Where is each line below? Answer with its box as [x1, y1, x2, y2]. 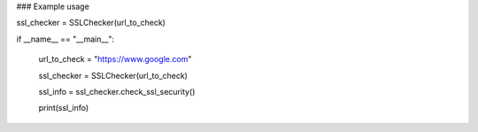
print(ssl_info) [38, 103, 89, 113]
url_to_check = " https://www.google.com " [38, 54, 192, 65]
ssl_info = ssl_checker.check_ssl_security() [38, 86, 196, 97]
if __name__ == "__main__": [16, 34, 115, 44]
